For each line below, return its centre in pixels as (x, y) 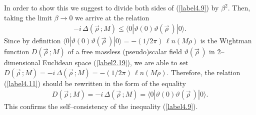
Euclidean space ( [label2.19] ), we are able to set (115, 62)
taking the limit (28, 17)
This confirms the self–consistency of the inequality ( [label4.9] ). (101, 106)
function (17, 52)
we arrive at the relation (112, 17)
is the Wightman (226, 41)
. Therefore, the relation (203, 72)
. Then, (239, 7)
